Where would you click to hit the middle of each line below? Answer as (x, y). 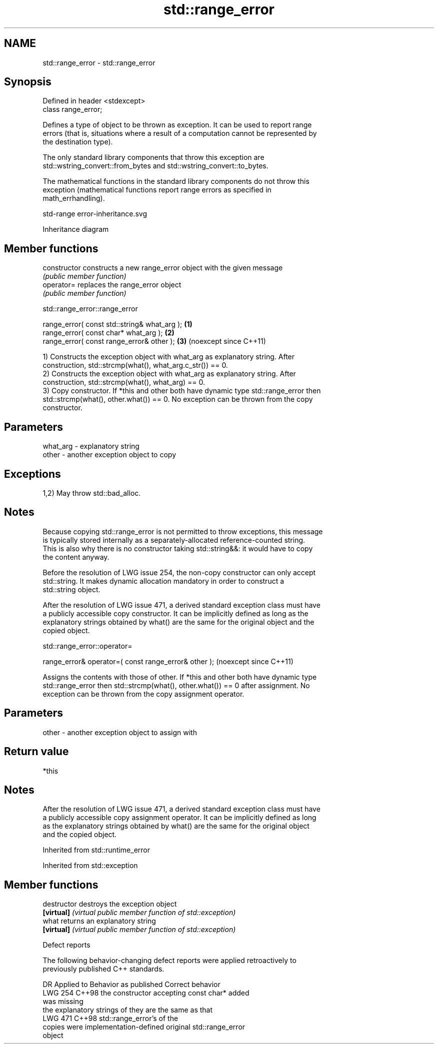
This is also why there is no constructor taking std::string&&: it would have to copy (178, 548)
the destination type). (78, 142)
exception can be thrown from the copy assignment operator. (143, 694)
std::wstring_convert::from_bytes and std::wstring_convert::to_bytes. (155, 166)
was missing (63, 1002)
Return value (36, 752)
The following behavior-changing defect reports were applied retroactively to (169, 961)
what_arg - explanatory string (91, 446)
